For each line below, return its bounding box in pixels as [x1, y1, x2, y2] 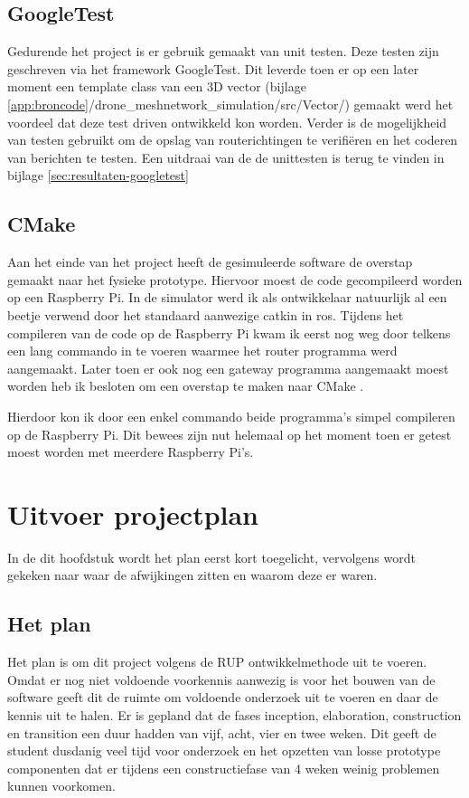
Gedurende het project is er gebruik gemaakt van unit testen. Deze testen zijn [7, 42, 439, 61]
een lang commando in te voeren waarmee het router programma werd [7, 341, 398, 360]
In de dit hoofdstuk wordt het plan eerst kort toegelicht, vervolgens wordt [7, 547, 416, 566]
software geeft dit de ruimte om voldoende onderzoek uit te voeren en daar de [7, 688, 438, 707]
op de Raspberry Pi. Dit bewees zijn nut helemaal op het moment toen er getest [7, 424, 452, 443]
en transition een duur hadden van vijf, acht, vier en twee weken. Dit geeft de [7, 723, 436, 742]
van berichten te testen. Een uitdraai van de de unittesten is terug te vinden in [7, 147, 445, 166]
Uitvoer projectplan [7, 495, 259, 532]
